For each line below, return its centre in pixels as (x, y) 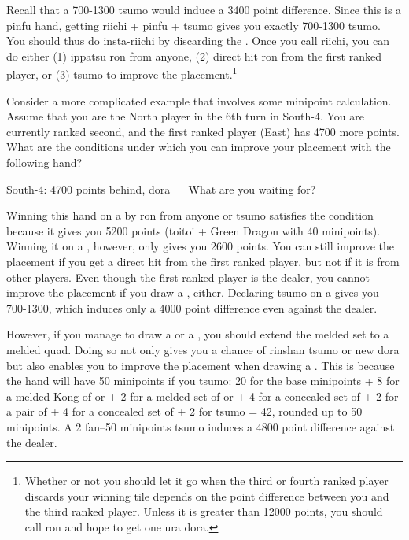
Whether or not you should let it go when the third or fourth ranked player (206, 481)
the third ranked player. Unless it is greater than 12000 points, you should (204, 511)
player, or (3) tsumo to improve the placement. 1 (122, 73)
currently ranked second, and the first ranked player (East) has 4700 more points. (203, 131)
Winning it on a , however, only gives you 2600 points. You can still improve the (201, 246)
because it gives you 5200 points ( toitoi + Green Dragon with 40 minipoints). (193, 230)
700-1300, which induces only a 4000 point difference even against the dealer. (192, 307)
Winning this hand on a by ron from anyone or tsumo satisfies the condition (190, 215)
